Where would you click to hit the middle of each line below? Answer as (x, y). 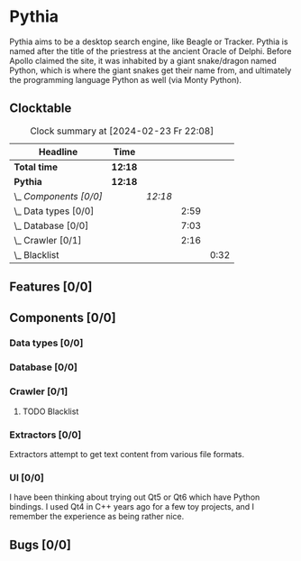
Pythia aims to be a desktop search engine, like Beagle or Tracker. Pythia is (149, 41)
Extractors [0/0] (46, 435)
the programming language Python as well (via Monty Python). (125, 79)
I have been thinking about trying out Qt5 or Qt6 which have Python (135, 497)
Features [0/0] (51, 287)
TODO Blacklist (50, 411)
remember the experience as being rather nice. (97, 517)
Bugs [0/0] (41, 544)
